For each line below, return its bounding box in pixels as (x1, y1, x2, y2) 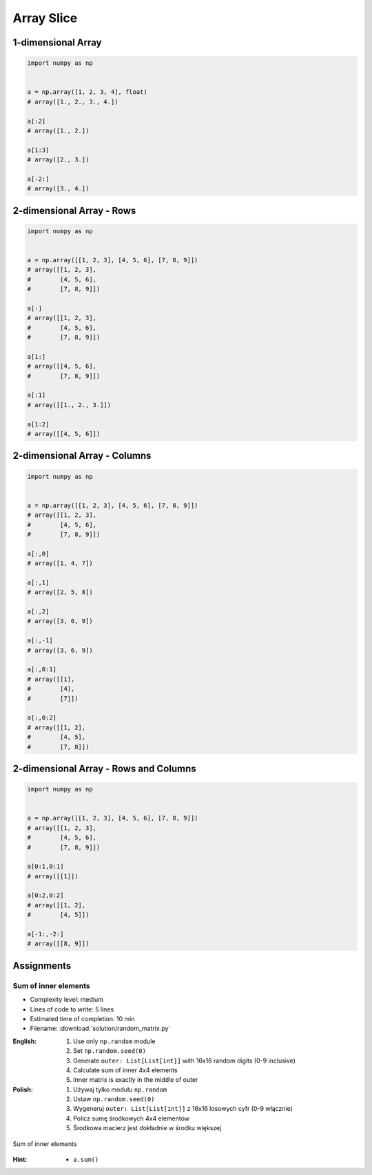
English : (12, 1037, 37, 1045)
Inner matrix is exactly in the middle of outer (73, 1076, 198, 1084)
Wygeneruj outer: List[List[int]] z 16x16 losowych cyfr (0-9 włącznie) (73, 1105, 293, 1113)
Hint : (12, 1156, 28, 1164)
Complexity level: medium (30, 996, 103, 1004)
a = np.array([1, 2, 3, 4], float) (27, 88, 147, 96)
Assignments (12, 960, 72, 971)
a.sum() (73, 1156, 99, 1164)
